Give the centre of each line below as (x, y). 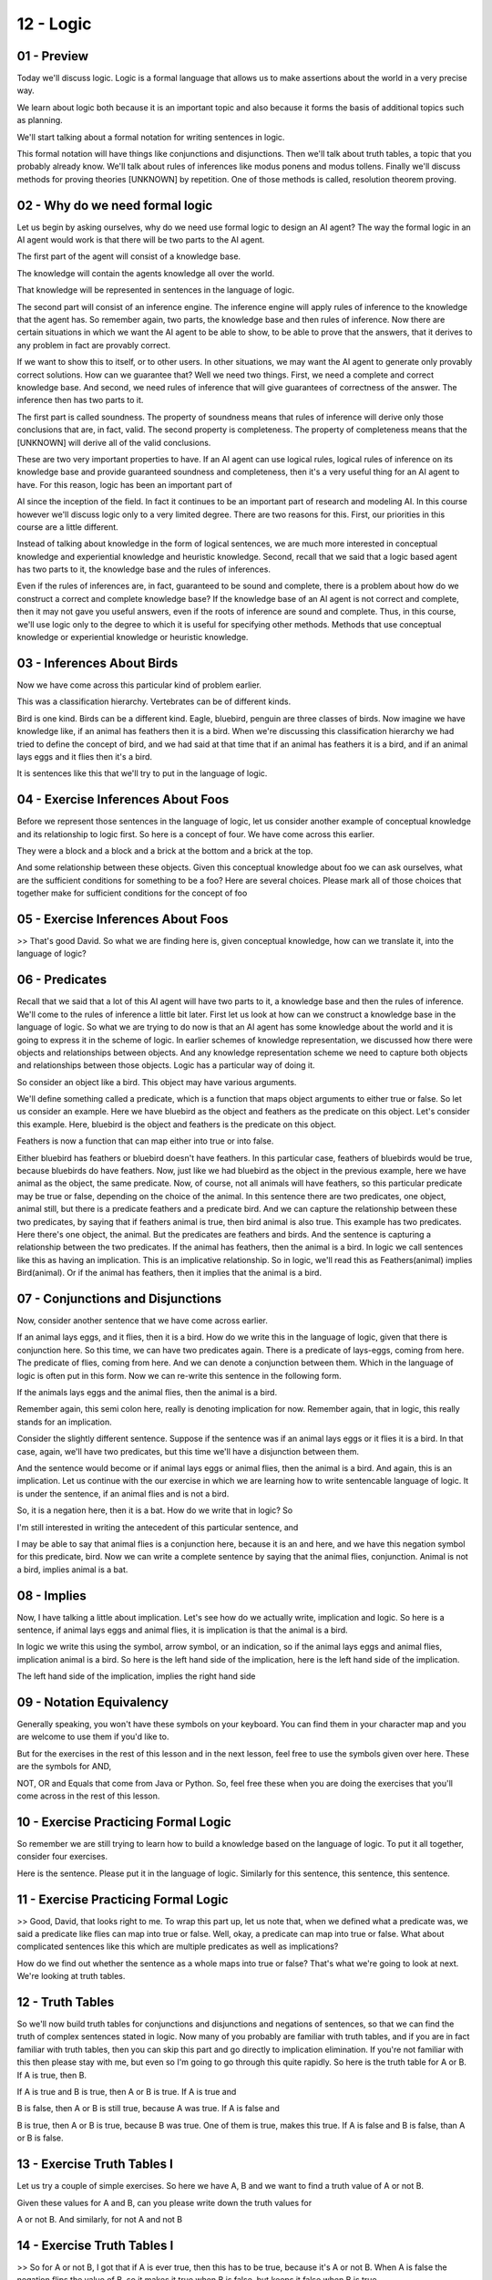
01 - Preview (53, 56)
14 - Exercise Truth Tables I (95, 2245)
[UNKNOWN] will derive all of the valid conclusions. (114, 442)
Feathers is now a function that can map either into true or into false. (145, 1141)
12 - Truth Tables (66, 2002)
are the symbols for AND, (64, 1767)
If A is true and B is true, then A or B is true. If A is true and (127, 2092)
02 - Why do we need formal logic (115, 205)
